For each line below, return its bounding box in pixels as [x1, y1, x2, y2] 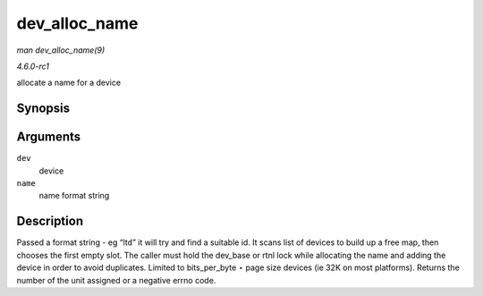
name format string [38, 190, 110, 201]
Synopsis [16, 101, 71, 116]
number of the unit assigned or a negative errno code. [16, 275, 216, 285]
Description [16, 214, 84, 229]
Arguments [16, 130, 81, 145]
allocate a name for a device [16, 77, 121, 89]
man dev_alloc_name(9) [16, 45, 106, 55]
